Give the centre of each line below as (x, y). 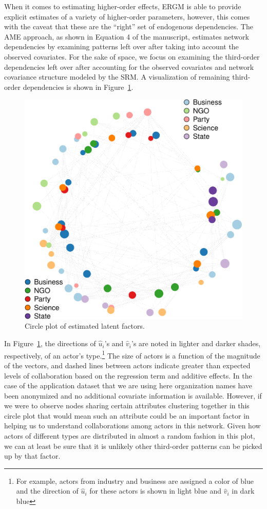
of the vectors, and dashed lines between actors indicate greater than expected (127, 365)
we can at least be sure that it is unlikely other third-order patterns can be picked (133, 446)
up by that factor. (32, 456)
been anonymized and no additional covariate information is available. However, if (133, 395)
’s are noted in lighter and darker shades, (196, 343)
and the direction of (47, 491)
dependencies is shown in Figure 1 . (78, 87)
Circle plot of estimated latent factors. (85, 326)
